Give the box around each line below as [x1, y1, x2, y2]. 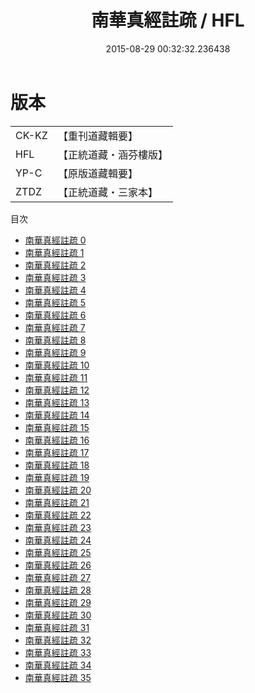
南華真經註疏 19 [24, 471, 90, 483]
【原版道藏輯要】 [57, 166, 138, 180]
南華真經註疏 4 [24, 284, 87, 296]
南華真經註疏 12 [24, 384, 90, 396]
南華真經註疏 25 [24, 546, 92, 558]
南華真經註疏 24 [24, 534, 92, 546]
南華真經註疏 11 [24, 371, 88, 383]
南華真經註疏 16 [24, 434, 90, 446]
